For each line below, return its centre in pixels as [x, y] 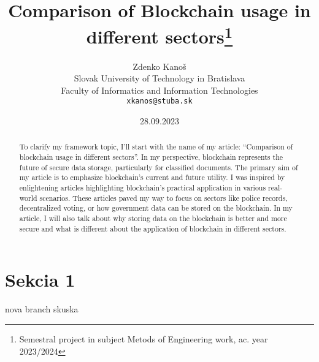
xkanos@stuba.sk [159, 101]
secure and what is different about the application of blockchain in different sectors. [153, 228]
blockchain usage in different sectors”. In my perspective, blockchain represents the [151, 157]
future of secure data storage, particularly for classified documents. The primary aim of [159, 167]
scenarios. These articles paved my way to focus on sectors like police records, [163, 198]
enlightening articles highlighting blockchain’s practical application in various [143, 188]
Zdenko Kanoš [159, 66]
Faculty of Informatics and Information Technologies [159, 90]
